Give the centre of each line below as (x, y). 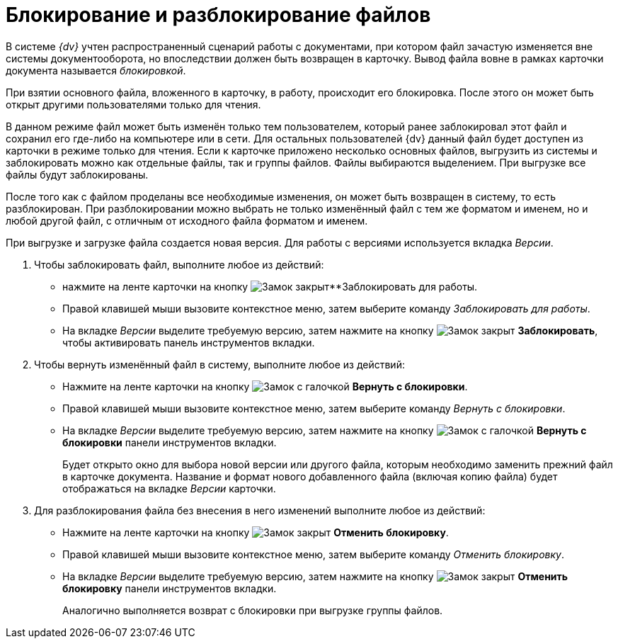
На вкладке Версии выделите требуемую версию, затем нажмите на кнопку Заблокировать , (330, 330)
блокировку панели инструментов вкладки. (170, 588)
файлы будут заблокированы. (77, 174)
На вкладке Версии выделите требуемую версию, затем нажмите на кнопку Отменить (315, 576)
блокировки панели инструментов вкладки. (170, 442)
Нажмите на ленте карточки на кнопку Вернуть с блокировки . (265, 386)
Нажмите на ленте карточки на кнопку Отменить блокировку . (256, 532)
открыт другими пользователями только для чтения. (133, 104)
